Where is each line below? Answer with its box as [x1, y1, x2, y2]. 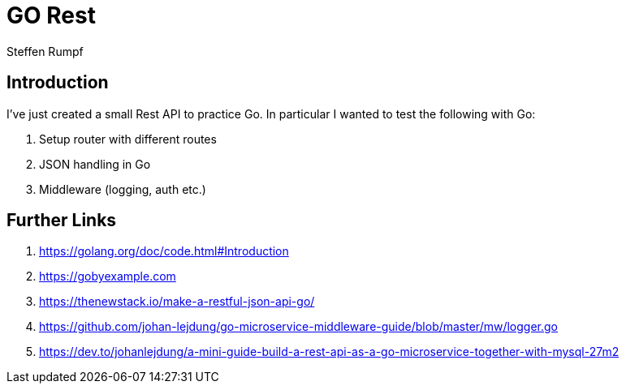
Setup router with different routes [39, 131, 217, 146]
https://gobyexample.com [39, 269, 176, 284]
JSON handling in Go [39, 156, 151, 171]
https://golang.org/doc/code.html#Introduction [39, 244, 289, 259]
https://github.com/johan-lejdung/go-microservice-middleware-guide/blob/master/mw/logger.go [39, 319, 559, 334]
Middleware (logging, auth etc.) [39, 182, 206, 196]
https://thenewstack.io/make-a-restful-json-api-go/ [39, 294, 315, 309]
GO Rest [6, 2, 96, 29]
